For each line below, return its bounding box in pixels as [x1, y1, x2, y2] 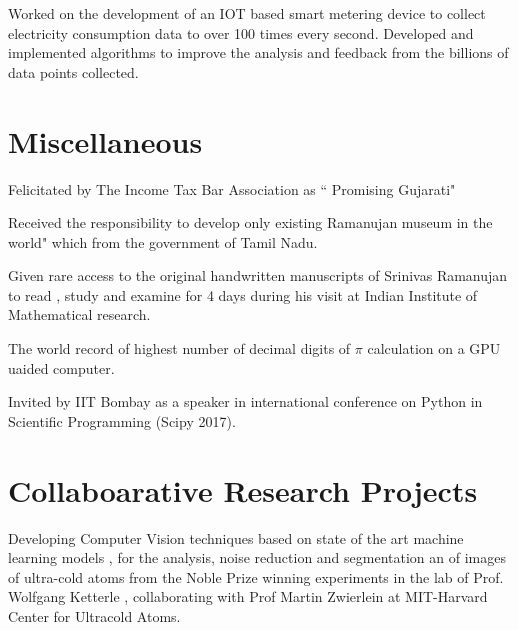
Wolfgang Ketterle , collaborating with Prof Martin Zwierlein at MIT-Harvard [8, 586, 488, 607]
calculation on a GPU [367, 338, 501, 359]
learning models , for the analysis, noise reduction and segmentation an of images [8, 547, 506, 568]
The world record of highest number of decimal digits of [8, 338, 351, 359]
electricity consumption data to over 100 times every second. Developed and [8, 22, 474, 43]
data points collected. [8, 61, 139, 82]
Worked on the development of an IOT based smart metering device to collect [8, 3, 486, 23]
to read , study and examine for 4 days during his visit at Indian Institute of [8, 284, 478, 305]
